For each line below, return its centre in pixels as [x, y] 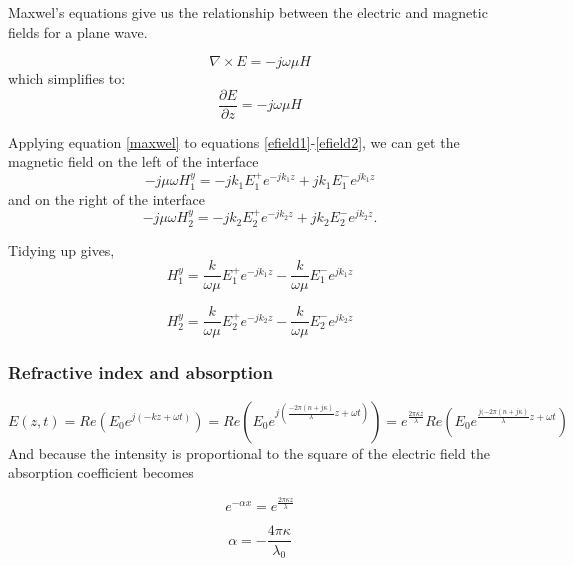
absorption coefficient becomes [101, 472]
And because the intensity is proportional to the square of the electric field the [249, 452]
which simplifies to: [67, 78]
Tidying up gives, [61, 249]
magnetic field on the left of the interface [133, 161]
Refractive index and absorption [140, 372]
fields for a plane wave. [78, 31]
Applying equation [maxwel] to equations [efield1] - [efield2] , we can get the [234, 141]
